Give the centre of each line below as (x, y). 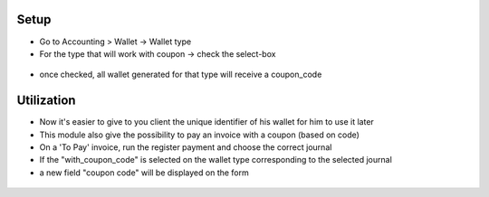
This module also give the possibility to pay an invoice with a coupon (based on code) (199, 135)
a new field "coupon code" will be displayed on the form (144, 173)
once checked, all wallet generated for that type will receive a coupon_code (181, 75)
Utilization (46, 101)
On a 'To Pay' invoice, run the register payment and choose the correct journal (186, 147)
